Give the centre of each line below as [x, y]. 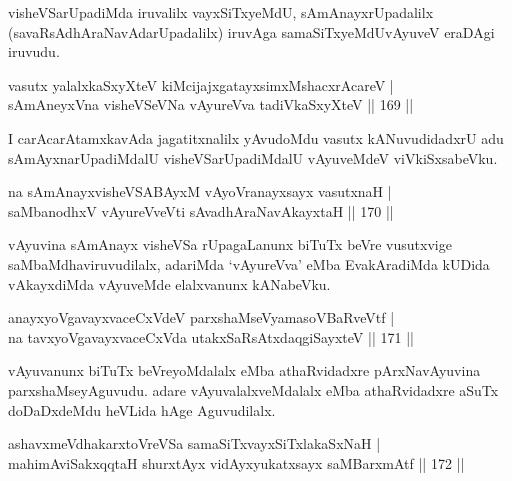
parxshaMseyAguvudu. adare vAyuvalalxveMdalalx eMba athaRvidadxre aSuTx [253, 389]
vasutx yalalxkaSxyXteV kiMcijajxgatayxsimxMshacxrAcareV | [201, 84]
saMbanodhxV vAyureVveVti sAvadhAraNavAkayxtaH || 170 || [201, 210]
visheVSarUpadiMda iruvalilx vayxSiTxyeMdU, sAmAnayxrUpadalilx [221, 12]
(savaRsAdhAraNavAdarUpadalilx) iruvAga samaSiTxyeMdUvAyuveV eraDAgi [251, 31]
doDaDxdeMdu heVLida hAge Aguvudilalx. [142, 409]
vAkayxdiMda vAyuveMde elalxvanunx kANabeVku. [169, 283]
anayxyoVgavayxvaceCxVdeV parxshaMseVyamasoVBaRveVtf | [201, 317]
